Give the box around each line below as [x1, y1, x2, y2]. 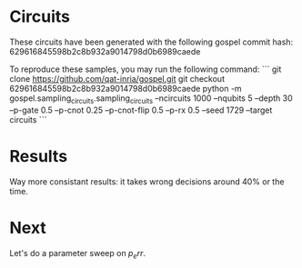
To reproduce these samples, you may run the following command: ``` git [9, 64, 282, 74]
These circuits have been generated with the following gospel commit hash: [9, 36, 294, 47]
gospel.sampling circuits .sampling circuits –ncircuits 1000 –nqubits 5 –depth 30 [9, 93, 293, 105]
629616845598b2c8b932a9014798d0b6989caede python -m [9, 83, 243, 94]
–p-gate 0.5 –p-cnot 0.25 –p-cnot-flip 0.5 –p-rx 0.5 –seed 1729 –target [9, 104, 273, 115]
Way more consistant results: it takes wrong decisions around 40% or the [9, 175, 285, 187]
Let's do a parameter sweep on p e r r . [9, 247, 146, 261]
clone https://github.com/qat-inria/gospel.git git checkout [9, 73, 226, 84]
